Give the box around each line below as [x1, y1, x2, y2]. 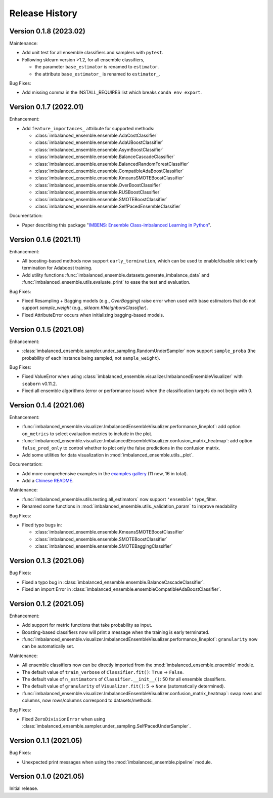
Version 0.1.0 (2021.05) [9, 772, 84, 781]
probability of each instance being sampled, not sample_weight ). [22, 355, 160, 361]
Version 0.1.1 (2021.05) [9, 736, 82, 745]
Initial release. [9, 785, 38, 791]
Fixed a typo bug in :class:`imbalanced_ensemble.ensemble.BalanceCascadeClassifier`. [22, 579, 205, 585]
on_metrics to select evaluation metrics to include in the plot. [22, 431, 153, 437]
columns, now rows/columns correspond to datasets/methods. [22, 697, 153, 704]
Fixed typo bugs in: [22, 522, 62, 528]
